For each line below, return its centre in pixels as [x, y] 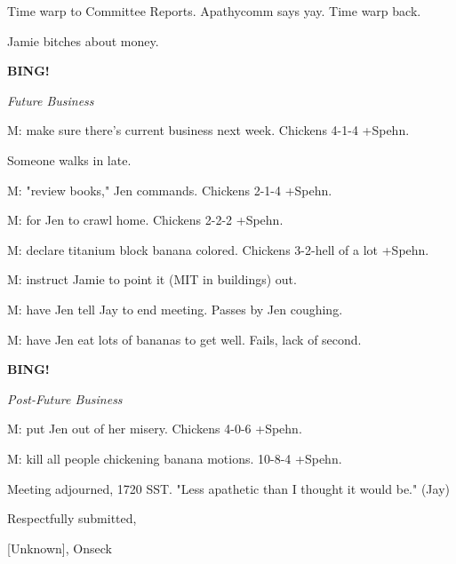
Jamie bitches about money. [83, 40]
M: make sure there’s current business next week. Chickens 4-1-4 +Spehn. [208, 130]
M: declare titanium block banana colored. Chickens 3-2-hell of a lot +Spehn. [218, 249]
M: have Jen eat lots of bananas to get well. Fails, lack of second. [184, 339]
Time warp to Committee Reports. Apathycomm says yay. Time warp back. [214, 11]
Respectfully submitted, [72, 518]
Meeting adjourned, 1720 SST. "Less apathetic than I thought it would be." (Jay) [228, 488]
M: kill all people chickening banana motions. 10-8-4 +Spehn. [175, 458]
